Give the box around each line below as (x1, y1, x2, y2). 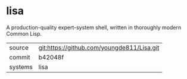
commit (9, 53, 30, 61)
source (9, 43, 29, 52)
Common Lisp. (6, 30, 42, 37)
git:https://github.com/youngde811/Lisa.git (38, 43, 160, 52)
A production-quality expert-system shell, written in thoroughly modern (6, 24, 182, 31)
